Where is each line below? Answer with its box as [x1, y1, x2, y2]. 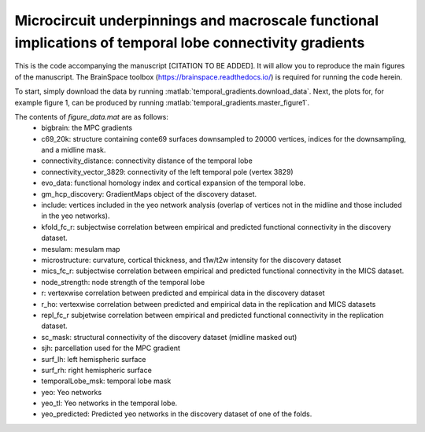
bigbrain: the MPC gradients [41, 123, 133, 133]
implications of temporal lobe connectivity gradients [14, 34, 365, 51]
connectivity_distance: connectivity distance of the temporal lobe [41, 156, 253, 165]
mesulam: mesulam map [41, 244, 120, 253]
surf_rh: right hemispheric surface [41, 365, 153, 375]
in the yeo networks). [41, 211, 110, 220]
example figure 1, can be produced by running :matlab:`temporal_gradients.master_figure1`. [14, 98, 310, 107]
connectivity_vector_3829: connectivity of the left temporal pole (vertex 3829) [41, 167, 294, 176]
